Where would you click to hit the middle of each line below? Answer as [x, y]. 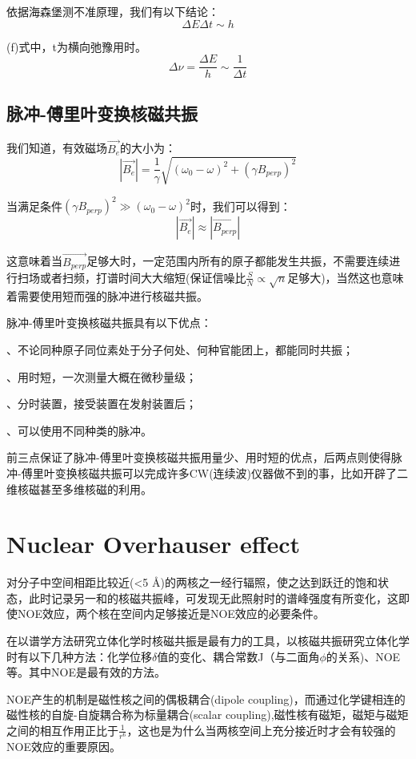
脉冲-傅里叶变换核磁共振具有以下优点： [109, 323]
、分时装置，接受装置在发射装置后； [102, 404]
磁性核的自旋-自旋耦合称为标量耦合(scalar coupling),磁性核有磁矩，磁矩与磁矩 [208, 715]
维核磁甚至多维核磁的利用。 [79, 489]
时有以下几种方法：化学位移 [79, 656]
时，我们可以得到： [240, 206]
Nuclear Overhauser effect [154, 544]
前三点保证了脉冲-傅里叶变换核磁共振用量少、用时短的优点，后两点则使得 [199, 457]
